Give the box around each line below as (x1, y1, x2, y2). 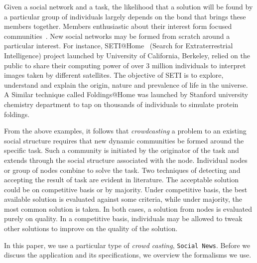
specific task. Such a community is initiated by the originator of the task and (4, 145, 239, 155)
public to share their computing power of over (4, 60, 144, 70)
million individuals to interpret (151, 60, 246, 70)
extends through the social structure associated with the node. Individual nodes (4, 154, 248, 165)
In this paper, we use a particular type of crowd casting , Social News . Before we (4, 240, 251, 250)
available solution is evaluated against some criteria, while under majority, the (4, 194, 243, 204)
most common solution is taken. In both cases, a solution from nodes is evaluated (4, 203, 253, 214)
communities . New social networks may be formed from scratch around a (4, 30, 230, 41)
